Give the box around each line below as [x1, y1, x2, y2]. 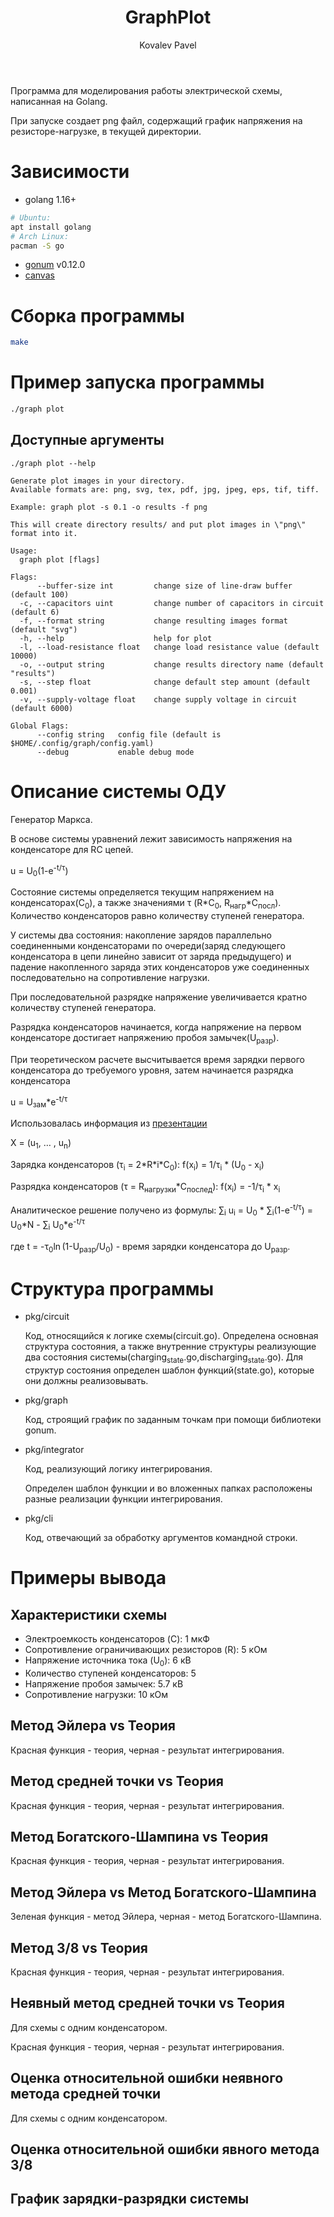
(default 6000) [10, 703, 74, 713]
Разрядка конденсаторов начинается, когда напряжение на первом [10, 1021, 302, 1033]
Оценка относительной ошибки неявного [10, 2070, 284, 2087]
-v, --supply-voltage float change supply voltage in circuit [19, 694, 298, 705]
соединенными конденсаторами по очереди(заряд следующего [10, 940, 286, 951]
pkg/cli [24, 1512, 54, 1525]
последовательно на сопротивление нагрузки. [10, 972, 210, 983]
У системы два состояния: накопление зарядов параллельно [10, 929, 272, 941]
